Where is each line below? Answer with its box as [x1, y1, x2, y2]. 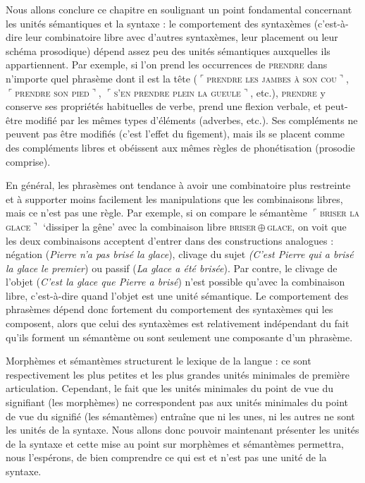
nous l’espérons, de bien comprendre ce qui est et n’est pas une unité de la [6, 450, 327, 465]
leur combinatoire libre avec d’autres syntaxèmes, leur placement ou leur [25, 30, 338, 44]
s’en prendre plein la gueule [113, 85, 241, 99]
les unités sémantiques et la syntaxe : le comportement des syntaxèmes [6, 16, 311, 30]
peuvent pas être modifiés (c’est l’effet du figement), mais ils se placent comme [6, 126, 345, 141]
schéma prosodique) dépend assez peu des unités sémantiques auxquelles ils [6, 43, 330, 58]
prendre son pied [15, 85, 89, 99]
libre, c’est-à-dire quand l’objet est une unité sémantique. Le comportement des [6, 288, 349, 302]
